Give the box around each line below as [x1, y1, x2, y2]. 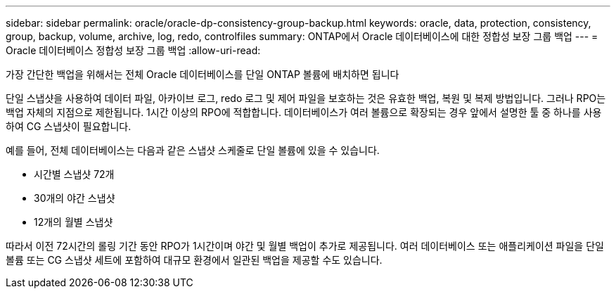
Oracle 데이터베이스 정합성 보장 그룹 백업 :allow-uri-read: [6, 44, 261, 56]
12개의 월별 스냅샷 [34, 216, 113, 228]
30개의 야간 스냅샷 [34, 192, 115, 204]
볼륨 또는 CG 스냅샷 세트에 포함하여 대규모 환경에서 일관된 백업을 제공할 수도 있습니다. [6, 254, 383, 266]
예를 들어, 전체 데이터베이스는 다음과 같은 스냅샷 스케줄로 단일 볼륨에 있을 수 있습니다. [6, 144, 380, 156]
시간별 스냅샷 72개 [34, 168, 115, 180]
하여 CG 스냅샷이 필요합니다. [6, 120, 131, 132]
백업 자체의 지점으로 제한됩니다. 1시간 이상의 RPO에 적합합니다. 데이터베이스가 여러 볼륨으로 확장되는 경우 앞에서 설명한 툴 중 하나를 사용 [6, 106, 602, 118]
